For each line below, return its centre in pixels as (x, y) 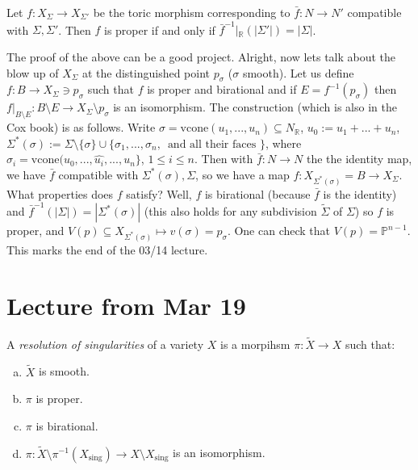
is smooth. (64, 371)
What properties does (60, 193)
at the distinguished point (146, 72)
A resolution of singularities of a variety (105, 344)
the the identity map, (359, 159)
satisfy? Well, (159, 193)
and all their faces (212, 144)
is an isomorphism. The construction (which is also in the (255, 107)
